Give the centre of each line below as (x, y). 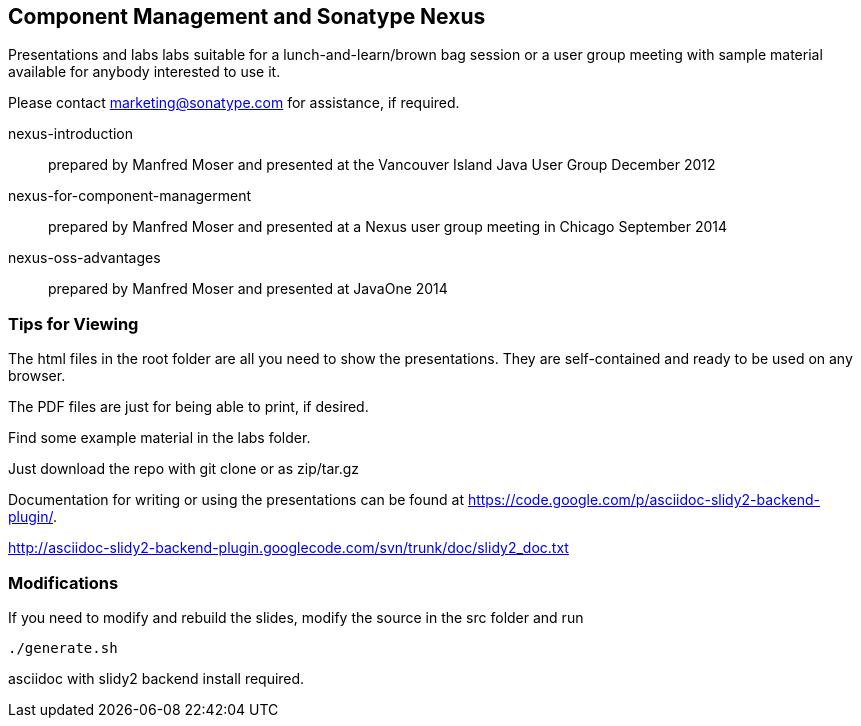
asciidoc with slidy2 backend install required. (156, 678)
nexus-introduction (71, 134)
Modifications (63, 582)
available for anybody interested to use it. (144, 72)
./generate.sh (63, 647)
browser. (37, 376)
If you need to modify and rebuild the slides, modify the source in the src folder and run (296, 617)
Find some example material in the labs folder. (159, 438)
